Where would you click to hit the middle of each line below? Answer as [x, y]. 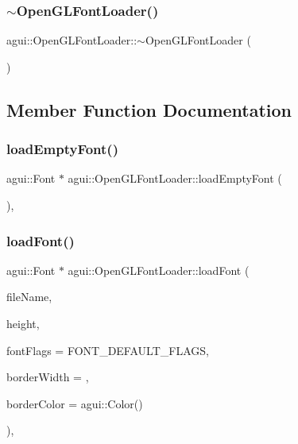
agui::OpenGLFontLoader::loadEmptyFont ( [175, 178]
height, [23, 323]
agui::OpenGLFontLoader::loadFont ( [159, 270]
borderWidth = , [48, 377]
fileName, [29, 297]
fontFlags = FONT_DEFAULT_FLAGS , [108, 350]
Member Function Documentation [149, 109]
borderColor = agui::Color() [75, 403]
